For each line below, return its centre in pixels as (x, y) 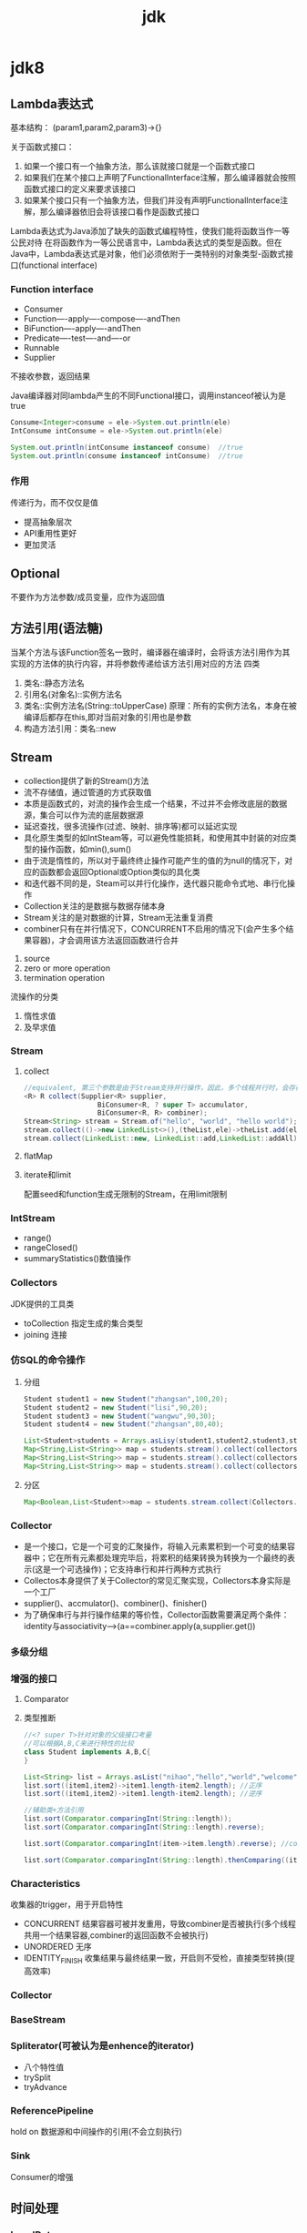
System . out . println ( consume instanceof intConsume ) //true (127, 456)
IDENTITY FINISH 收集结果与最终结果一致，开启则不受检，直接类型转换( (155, 1959)
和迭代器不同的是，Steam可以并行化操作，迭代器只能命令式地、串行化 (155, 883)
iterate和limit (47, 1174)
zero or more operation (67, 968)
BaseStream (38, 2019)
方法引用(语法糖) (57, 629)
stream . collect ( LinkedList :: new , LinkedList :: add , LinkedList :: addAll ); (162, 1139)
